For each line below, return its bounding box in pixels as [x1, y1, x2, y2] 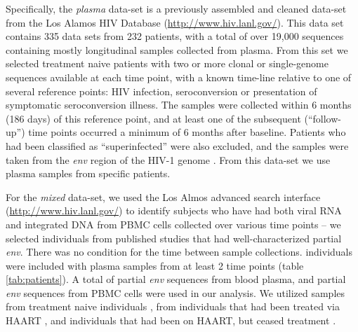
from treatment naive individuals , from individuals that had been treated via [6, 299, 340, 314]
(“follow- [304, 111, 342, 125]
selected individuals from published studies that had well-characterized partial [6, 230, 342, 245]
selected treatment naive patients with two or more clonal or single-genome [6, 56, 329, 71]
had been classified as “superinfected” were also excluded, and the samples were [6, 138, 349, 153]
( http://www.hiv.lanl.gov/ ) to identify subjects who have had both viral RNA [6, 203, 342, 218]
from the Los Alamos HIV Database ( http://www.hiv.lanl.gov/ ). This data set [6, 15, 344, 29]
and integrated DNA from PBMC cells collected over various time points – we [6, 216, 341, 231]
